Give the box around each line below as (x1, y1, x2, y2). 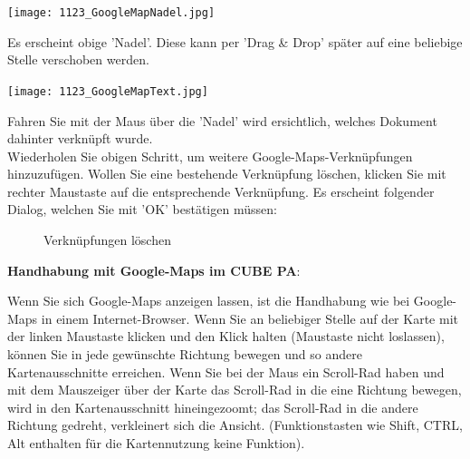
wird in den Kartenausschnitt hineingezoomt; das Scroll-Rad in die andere (7, 397, 418, 416)
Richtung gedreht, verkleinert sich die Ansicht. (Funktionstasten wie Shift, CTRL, (7, 415, 463, 435)
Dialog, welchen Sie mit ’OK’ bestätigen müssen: (7, 200, 277, 219)
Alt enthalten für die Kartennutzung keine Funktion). (7, 434, 305, 452)
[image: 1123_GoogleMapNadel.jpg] (7, 6, 216, 19)
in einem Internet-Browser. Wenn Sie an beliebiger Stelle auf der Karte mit (41, 308, 458, 327)
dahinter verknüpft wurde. (7, 129, 153, 148)
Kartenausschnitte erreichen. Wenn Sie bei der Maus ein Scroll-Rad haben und (7, 362, 445, 381)
